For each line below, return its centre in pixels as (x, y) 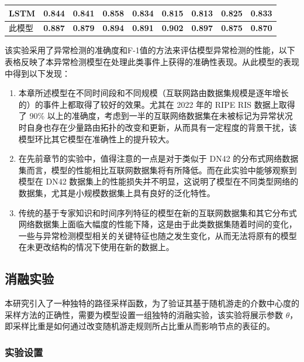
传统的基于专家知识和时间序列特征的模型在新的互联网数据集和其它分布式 (158, 212)
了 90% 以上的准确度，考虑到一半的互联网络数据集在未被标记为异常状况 (156, 116)
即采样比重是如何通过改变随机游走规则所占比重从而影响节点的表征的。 (140, 326)
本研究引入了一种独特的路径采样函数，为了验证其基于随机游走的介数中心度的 (152, 303)
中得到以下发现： (37, 73)
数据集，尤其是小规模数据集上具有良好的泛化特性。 (117, 192)
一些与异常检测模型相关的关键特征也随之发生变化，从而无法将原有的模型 (158, 235)
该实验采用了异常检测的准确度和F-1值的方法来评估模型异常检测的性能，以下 (150, 50)
